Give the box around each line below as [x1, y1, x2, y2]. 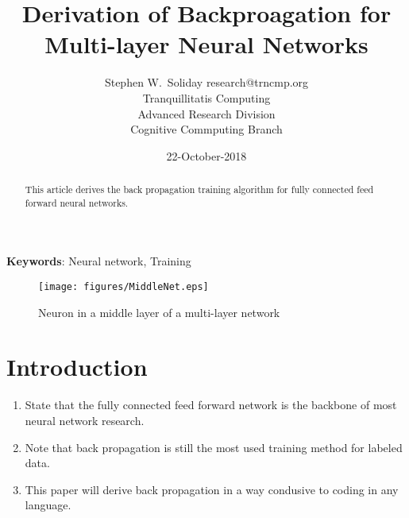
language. [25, 497, 71, 513]
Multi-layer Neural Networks [44, 28, 368, 60]
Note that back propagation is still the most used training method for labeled [25, 439, 403, 455]
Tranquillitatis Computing [142, 89, 271, 106]
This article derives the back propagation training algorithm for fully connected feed [25, 183, 374, 196]
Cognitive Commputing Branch [130, 121, 283, 137]
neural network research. [25, 412, 145, 428]
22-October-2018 [166, 147, 247, 164]
